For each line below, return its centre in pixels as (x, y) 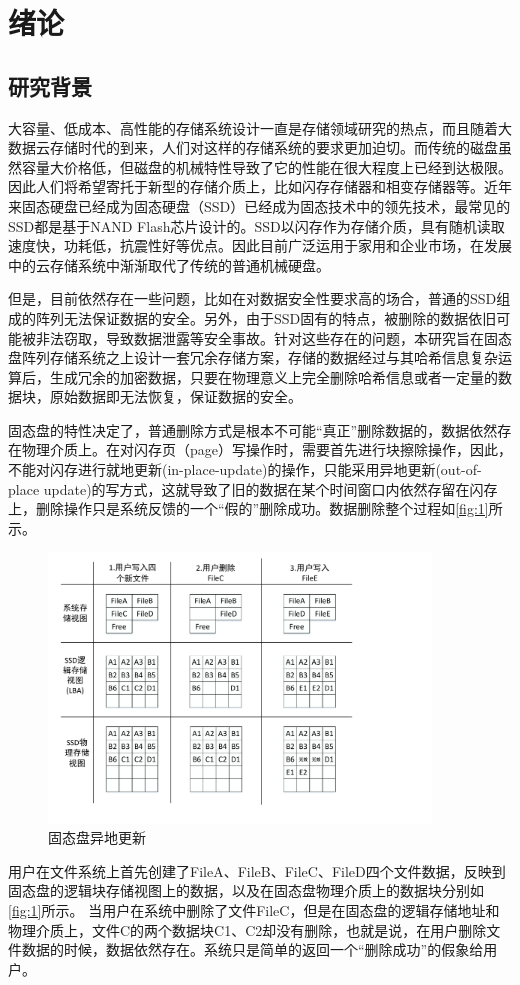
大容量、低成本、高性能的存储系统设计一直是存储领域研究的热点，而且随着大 (260, 127)
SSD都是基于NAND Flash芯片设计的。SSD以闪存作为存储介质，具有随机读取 (256, 225)
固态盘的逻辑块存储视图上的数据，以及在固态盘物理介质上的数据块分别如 (246, 890)
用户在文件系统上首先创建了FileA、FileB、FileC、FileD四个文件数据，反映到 (257, 870)
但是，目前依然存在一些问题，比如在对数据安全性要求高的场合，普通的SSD (252, 298)
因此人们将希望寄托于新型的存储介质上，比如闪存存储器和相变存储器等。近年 (260, 186)
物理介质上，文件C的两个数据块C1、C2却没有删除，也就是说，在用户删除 (247, 929)
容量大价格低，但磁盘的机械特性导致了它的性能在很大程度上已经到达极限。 (266, 166)
